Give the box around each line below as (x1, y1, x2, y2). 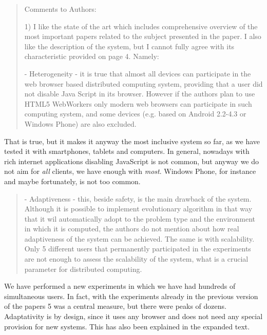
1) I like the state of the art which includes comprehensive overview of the (24, 21, 258, 31)
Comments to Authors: (24, 4, 97, 14)
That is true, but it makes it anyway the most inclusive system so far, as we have (4, 135, 260, 146)
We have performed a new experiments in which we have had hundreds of (4, 281, 236, 291)
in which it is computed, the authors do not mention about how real (24, 223, 239, 234)
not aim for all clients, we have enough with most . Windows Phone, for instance (4, 166, 256, 176)
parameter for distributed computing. (24, 263, 142, 274)
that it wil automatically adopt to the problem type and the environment (24, 213, 256, 224)
